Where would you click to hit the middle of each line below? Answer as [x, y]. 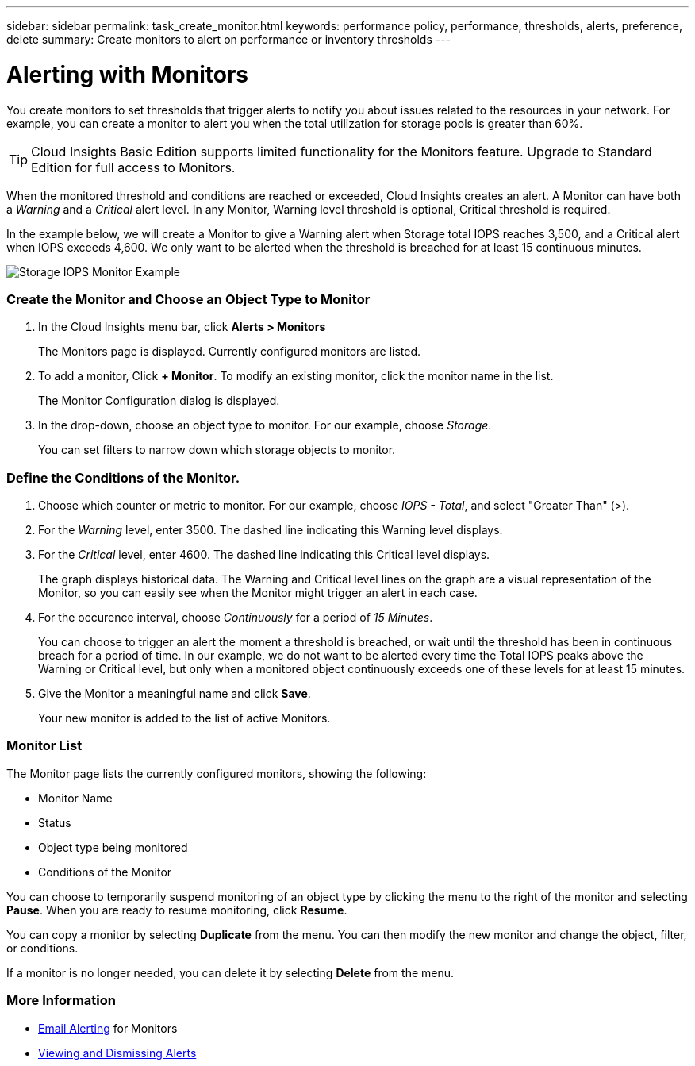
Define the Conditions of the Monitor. [123, 477]
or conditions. [42, 948]
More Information [61, 1001]
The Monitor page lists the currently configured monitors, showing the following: [217, 773]
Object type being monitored [113, 847]
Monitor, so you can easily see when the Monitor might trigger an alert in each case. [258, 593]
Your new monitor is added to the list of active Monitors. [184, 718]
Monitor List [44, 746]
